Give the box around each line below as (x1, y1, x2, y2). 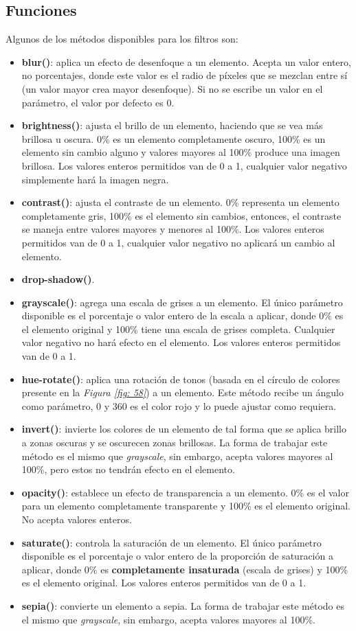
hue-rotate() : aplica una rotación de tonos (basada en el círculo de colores (21, 371, 340, 386)
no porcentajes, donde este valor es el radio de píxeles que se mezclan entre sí (21, 68, 348, 82)
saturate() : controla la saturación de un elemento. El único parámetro (21, 535, 322, 549)
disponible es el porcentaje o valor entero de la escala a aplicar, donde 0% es (21, 308, 344, 323)
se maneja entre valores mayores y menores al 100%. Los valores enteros (21, 222, 324, 236)
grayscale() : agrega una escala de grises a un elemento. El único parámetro (21, 295, 343, 309)
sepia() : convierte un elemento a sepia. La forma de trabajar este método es (21, 598, 344, 612)
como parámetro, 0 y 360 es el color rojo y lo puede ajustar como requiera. (21, 398, 337, 413)
